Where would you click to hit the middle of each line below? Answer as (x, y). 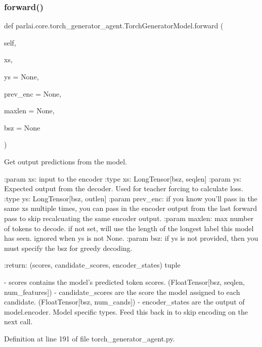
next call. (18, 321)
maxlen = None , (29, 111)
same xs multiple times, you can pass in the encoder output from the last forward (130, 208)
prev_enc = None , (33, 93)
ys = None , (21, 76)
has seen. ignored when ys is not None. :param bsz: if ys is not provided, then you (131, 238)
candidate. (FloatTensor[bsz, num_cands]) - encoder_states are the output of (124, 302)
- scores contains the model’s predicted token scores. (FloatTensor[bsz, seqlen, (124, 281)
